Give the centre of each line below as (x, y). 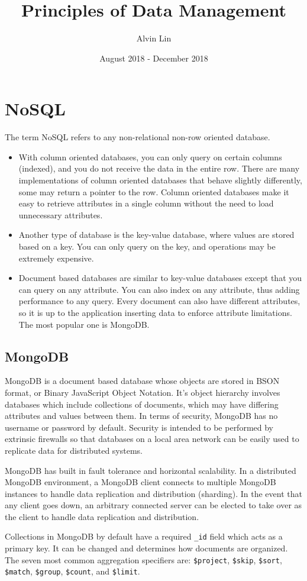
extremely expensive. (56, 258)
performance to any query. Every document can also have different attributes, (159, 301)
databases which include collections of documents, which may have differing (142, 404)
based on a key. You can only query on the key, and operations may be (147, 246)
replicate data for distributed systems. (74, 450)
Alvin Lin (154, 38)
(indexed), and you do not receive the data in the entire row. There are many (159, 168)
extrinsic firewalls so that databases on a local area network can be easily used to (152, 439)
